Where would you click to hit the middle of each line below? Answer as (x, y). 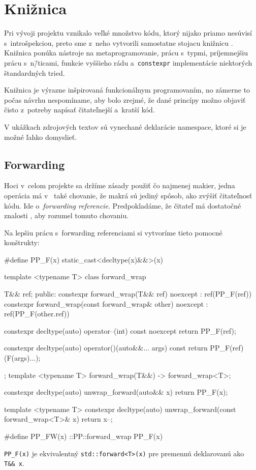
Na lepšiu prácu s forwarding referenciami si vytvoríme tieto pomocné (113, 232)
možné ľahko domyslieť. (41, 137)
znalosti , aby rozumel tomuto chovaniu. (67, 215)
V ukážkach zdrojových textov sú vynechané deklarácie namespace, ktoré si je (125, 126)
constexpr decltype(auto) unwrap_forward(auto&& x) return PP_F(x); (116, 392)
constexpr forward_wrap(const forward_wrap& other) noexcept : (106, 303)
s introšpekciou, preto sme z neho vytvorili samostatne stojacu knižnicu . (119, 42)
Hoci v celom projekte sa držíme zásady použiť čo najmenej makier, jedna (120, 185)
